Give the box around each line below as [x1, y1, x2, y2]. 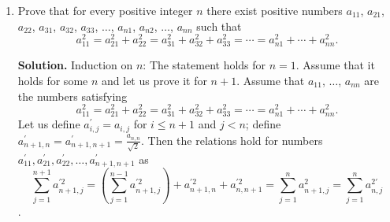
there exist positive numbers [206, 2, 343, 18]
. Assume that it [295, 57, 375, 73]
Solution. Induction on [17, 57, 133, 73]
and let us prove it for [102, 72, 207, 89]
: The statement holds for [143, 57, 266, 73]
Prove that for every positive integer [17, 2, 193, 18]
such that [196, 17, 242, 34]
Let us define [17, 116, 80, 132]
